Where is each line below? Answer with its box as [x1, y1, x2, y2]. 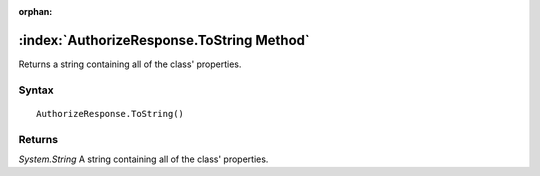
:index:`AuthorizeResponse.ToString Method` [18, 31, 310, 49]
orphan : [18, 6, 53, 17]
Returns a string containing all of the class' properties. [18, 58, 242, 70]
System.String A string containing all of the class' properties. [18, 153, 269, 165]
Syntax [18, 83, 54, 97]
